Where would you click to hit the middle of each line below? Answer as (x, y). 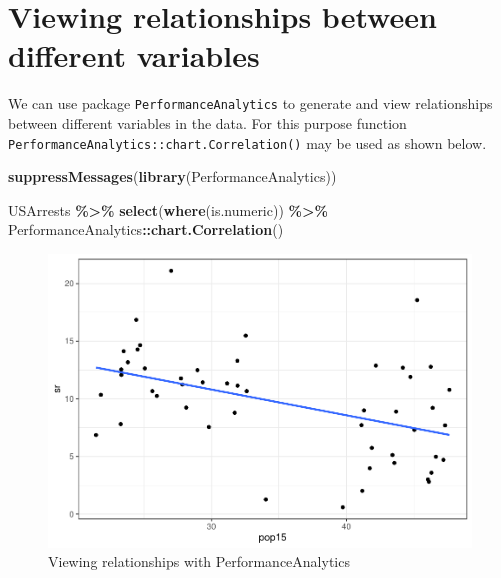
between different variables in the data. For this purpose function (207, 122)
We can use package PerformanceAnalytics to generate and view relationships (250, 103)
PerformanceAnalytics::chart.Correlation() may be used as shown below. (247, 142)
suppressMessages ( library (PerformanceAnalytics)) (172, 176)
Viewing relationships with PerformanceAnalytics (199, 561)
